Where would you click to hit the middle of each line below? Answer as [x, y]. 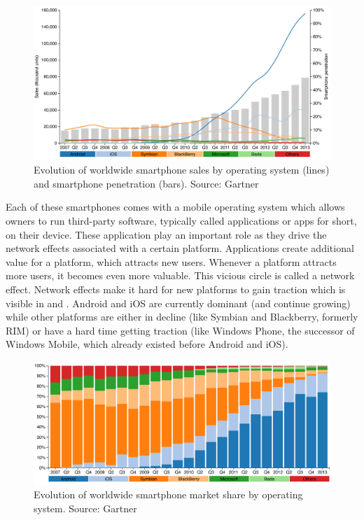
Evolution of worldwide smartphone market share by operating [168, 494]
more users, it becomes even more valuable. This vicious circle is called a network [180, 275]
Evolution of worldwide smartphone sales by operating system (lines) [182, 170]
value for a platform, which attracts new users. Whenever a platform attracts [171, 261]
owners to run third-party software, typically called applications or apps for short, [181, 221]
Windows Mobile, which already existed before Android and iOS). [147, 344]
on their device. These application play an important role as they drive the [166, 234]
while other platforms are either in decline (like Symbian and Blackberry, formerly [182, 317]
